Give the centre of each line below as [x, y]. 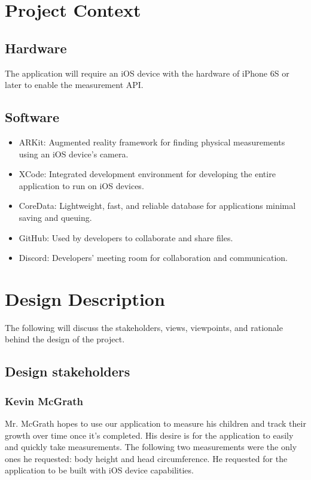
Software [32, 117]
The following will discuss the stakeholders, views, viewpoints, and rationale [144, 327]
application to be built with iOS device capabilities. [99, 470]
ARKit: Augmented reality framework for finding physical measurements [152, 142]
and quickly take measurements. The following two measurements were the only [151, 447]
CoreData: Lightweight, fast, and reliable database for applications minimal [157, 206]
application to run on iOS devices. [81, 185]
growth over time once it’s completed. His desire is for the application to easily [149, 435]
